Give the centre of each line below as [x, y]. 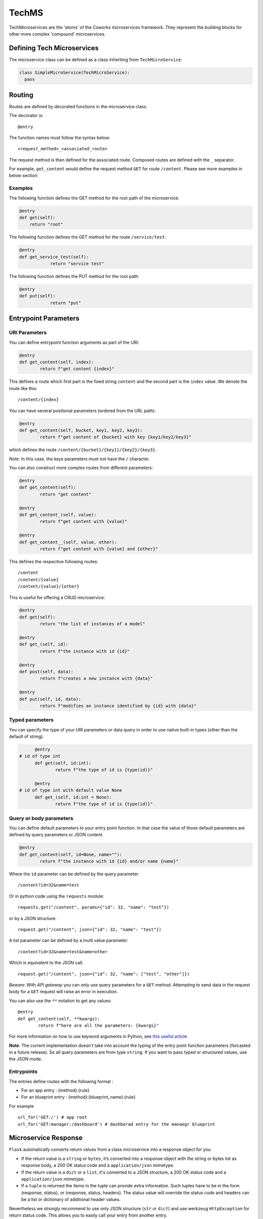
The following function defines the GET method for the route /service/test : [87, 237]
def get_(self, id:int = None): [73, 797]
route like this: [23, 388]
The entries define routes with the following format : [61, 1081]
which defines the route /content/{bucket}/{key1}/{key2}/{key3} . [83, 450]
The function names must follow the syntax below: [60, 138]
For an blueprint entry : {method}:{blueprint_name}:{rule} [78, 1097]
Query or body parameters [41, 818]
